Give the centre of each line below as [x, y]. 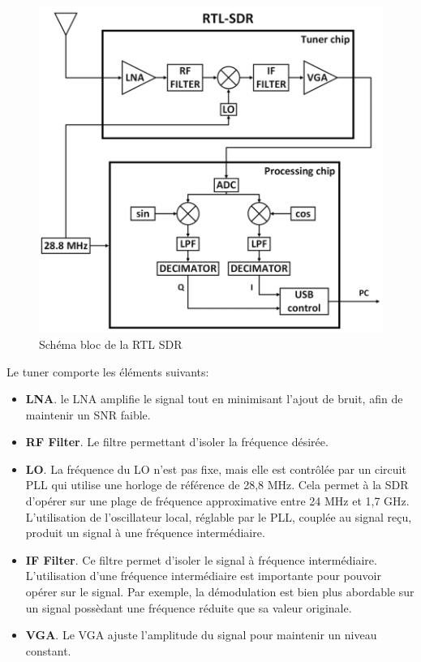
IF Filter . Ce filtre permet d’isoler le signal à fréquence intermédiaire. [201, 559]
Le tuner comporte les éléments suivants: [108, 371]
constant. [48, 650]
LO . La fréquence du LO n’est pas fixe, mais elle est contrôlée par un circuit [216, 469]
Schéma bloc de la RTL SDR [111, 344]
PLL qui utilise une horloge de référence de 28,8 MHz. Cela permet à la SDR [217, 485]
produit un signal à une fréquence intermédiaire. [145, 533]
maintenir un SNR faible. [88, 414]
